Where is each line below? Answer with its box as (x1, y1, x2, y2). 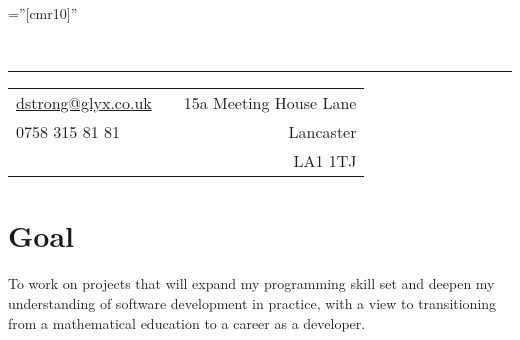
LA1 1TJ (293, 149, 357, 173)
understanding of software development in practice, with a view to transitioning (8, 292, 497, 313)
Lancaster (288, 120, 357, 144)
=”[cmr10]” (8, 3, 78, 23)
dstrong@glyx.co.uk (16, 91, 152, 115)
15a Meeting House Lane (183, 91, 357, 115)
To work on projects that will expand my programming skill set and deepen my (8, 273, 495, 294)
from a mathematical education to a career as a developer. (8, 312, 366, 333)
